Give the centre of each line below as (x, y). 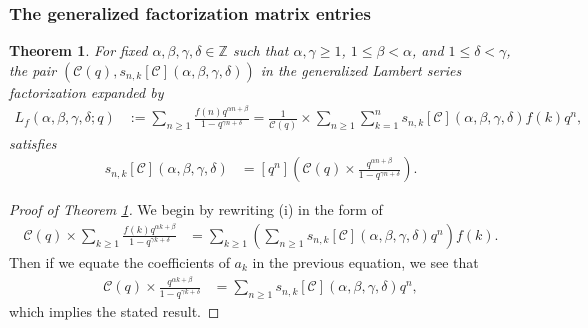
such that (260, 50)
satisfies (33, 142)
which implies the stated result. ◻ (114, 311)
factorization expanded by (86, 91)
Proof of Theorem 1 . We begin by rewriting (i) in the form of (196, 209)
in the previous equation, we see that (365, 261)
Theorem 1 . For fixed (78, 50)
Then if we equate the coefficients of (119, 261)
